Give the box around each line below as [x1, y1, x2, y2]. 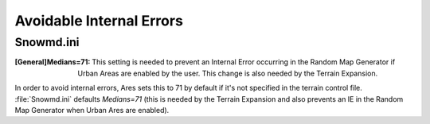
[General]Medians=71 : [14, 57, 91, 67]
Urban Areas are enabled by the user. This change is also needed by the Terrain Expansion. [77, 68, 378, 78]
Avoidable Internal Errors [14, 12, 183, 29]
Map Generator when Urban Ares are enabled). [14, 105, 170, 114]
